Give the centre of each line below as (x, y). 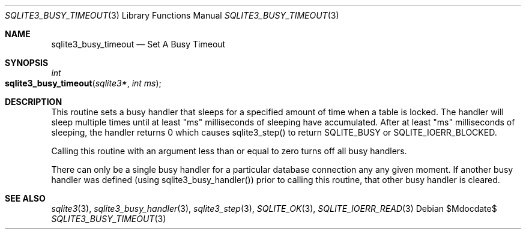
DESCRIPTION (34, 102)
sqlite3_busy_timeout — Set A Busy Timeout (138, 44)
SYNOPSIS (27, 63)
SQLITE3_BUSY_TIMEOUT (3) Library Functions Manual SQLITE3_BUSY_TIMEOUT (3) (172, 15)
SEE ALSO (25, 198)
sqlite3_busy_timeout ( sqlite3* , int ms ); (83, 83)
